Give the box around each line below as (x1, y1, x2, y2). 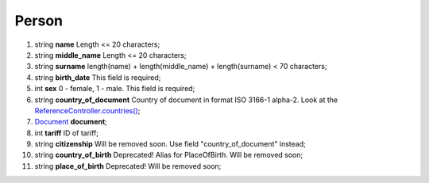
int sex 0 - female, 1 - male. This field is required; (34, 84, 195, 93)
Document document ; (34, 117, 107, 127)
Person (14, 12, 64, 29)
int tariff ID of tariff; (34, 128, 99, 138)
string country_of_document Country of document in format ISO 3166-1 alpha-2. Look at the (34, 95, 338, 105)
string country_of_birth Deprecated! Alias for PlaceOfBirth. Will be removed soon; (34, 151, 303, 160)
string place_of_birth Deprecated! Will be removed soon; (34, 161, 222, 170)
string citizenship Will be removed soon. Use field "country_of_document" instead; (34, 139, 306, 149)
